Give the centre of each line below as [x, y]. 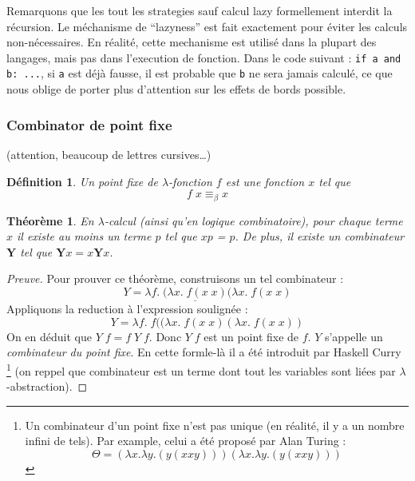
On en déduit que [49, 336]
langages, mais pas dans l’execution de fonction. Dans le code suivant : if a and [204, 57]
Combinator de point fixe [89, 124]
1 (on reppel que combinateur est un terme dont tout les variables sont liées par [201, 369]
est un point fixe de [251, 336]
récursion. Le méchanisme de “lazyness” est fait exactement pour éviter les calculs [207, 26]
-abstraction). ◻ [47, 386]
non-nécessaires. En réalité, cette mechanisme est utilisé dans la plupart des [192, 42]
